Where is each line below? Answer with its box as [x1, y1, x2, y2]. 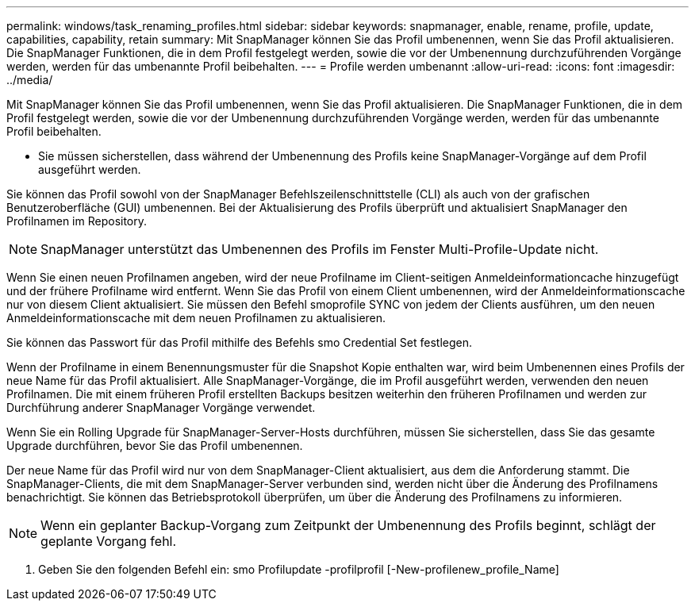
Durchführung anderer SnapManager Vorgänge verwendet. [6, 401, 316, 414]
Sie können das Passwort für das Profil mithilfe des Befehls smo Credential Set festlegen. [6, 336, 473, 349]
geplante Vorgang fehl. [40, 533, 177, 549]
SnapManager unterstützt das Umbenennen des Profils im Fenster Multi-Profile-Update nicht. [40, 241, 599, 257]
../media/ [6, 73, 53, 86]
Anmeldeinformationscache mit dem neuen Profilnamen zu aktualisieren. [6, 311, 386, 325]
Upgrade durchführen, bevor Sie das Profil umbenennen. [6, 439, 303, 452]
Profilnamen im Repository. [6, 214, 148, 228]
